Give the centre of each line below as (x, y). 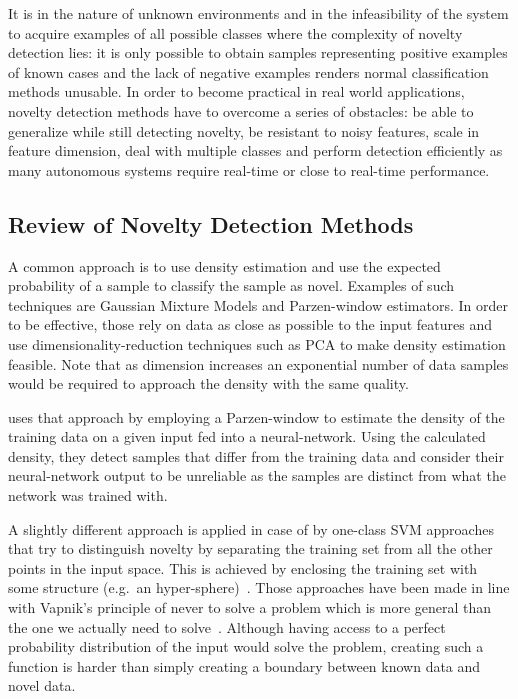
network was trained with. (88, 495)
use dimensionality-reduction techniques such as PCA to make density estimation (257, 343)
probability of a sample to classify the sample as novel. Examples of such (231, 285)
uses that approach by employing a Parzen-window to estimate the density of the (256, 416)
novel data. (42, 685)
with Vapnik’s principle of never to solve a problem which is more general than (250, 607)
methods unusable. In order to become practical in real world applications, (236, 91)
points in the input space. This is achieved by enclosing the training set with (243, 567)
